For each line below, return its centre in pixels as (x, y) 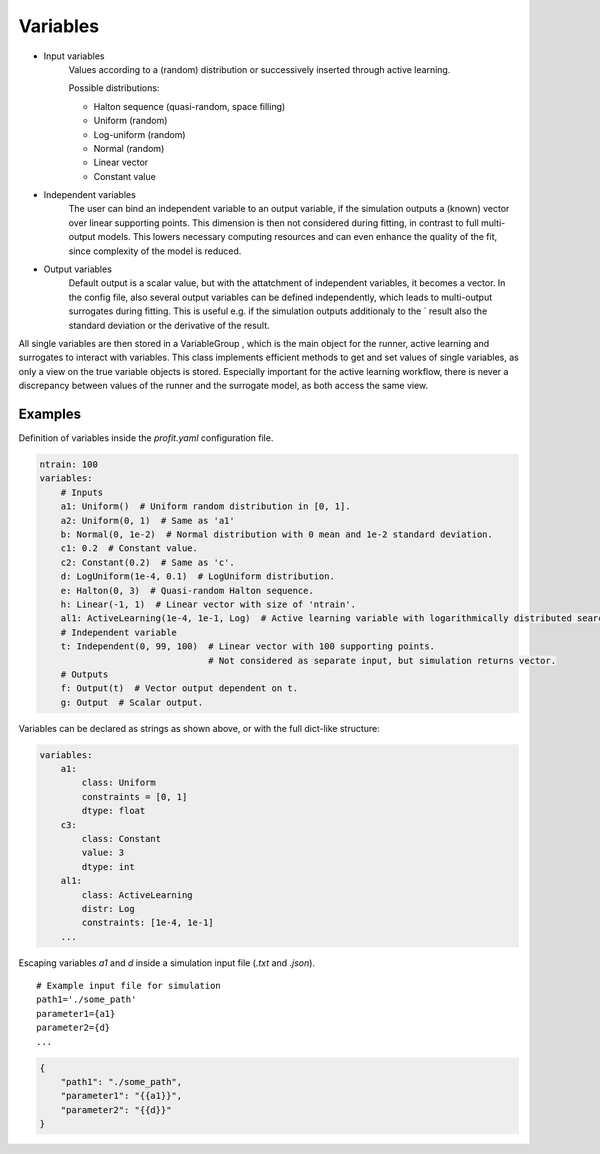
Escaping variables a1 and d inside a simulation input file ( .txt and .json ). (166, 962)
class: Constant (121, 838)
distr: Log (108, 908)
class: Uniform (119, 783)
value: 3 (103, 853)
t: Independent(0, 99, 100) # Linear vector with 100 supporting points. (247, 646)
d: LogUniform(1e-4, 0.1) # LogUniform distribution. (197, 576)
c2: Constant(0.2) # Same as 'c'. (147, 562)
